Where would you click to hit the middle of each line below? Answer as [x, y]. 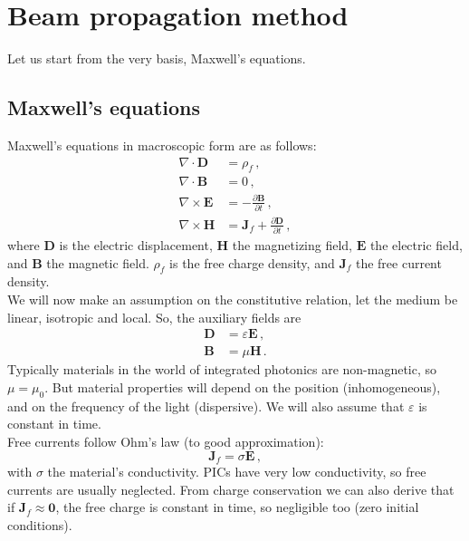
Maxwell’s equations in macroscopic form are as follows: [162, 145]
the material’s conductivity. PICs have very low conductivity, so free [237, 471]
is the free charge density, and [252, 262]
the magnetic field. [98, 262]
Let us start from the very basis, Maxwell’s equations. [157, 58]
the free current [398, 262]
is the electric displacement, [136, 245]
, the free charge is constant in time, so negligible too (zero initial [237, 507]
